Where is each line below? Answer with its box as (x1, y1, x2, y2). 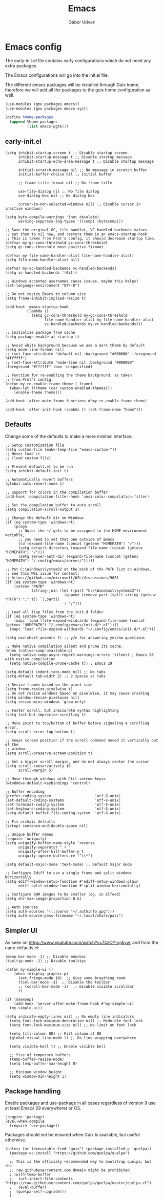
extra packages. (5, 63, 38, 68)
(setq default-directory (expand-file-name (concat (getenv (18, 545, 143, 550)
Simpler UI (5, 927, 38, 935)
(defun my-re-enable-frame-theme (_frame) (5, 381, 93, 386)
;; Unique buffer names (5, 832, 54, 837)
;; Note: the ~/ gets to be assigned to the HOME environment (18, 528, 147, 533)
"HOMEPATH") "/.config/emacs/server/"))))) (5, 558, 95, 563)
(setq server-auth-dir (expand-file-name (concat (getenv (18, 554, 139, 559)
